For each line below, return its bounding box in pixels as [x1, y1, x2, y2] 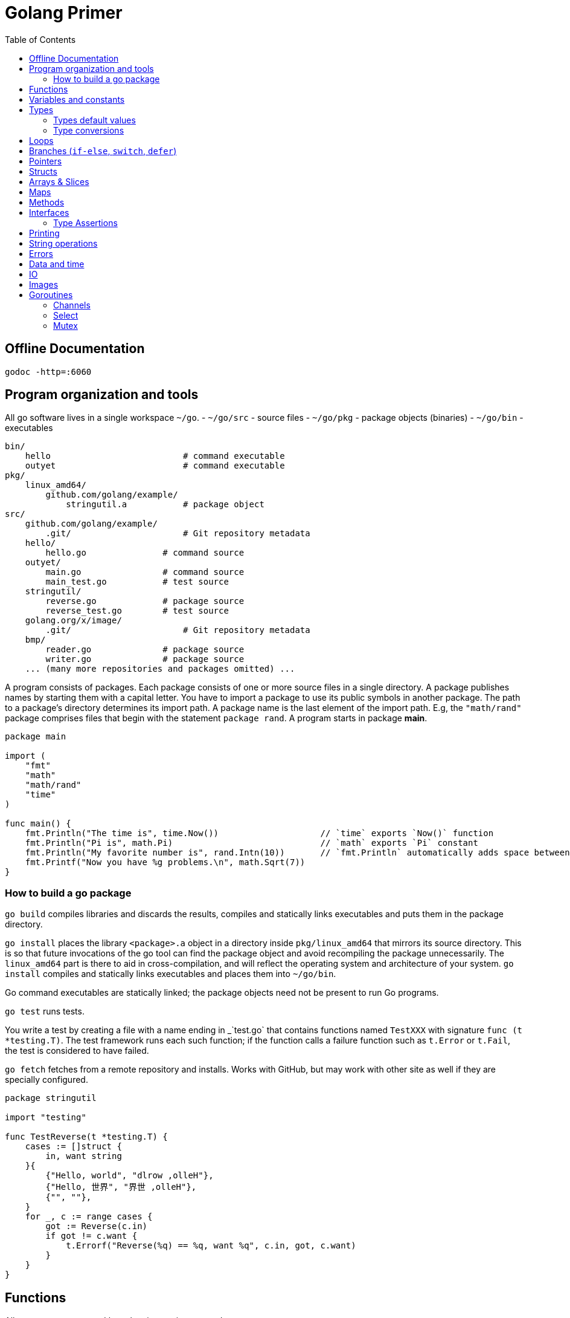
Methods [29, 196, 65, 207]
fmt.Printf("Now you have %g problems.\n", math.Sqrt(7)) [25, 857, 306, 868]
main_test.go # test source [45, 577, 229, 587]
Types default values [53, 114, 136, 125]
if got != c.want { [45, 1231, 138, 1241]
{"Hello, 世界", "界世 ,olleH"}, [45, 1182, 197, 1192]
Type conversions [53, 125, 124, 135]
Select [53, 310, 78, 320]
